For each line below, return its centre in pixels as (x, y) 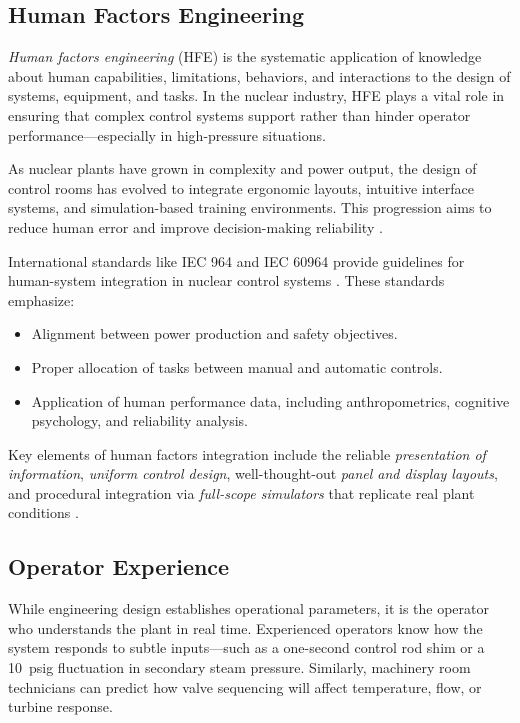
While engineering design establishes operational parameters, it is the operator (248, 608)
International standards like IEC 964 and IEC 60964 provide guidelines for (236, 260)
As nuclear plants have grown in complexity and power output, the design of (242, 168)
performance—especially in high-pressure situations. (167, 134)
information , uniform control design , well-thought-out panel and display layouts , (253, 473)
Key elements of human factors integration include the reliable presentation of (247, 453)
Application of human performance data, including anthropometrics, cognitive (270, 400)
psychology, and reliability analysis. (139, 420)
